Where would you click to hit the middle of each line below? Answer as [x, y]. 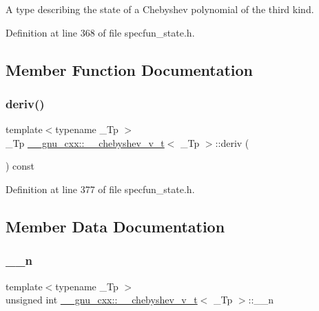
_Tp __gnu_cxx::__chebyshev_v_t [85, 142]
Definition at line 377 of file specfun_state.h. [100, 189]
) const [20, 166]
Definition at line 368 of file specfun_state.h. [100, 32]
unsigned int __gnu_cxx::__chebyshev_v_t [102, 300]
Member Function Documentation [130, 69]
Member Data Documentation [115, 226]
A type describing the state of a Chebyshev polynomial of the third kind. [160, 9]
